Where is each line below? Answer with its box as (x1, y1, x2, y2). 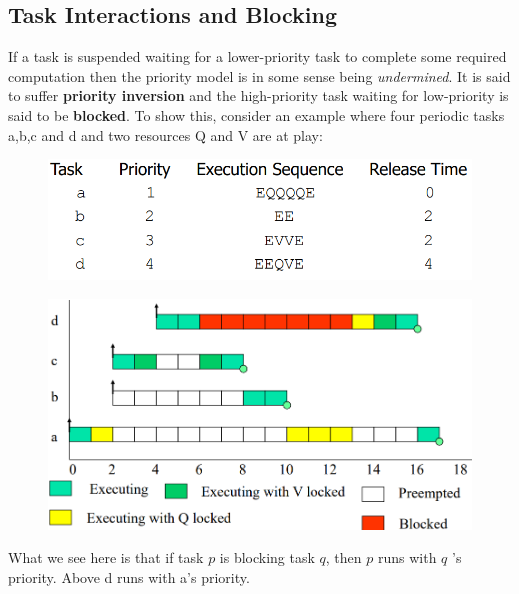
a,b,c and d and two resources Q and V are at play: (8, 124, 323, 145)
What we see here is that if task (8, 547, 204, 568)
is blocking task (219, 547, 315, 568)
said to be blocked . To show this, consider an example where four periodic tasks (8, 104, 505, 125)
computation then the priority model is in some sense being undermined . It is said (8, 65, 511, 86)
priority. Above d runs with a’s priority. (8, 566, 250, 587)
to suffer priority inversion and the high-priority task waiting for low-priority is (8, 85, 509, 106)
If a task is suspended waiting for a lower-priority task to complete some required (8, 46, 507, 67)
